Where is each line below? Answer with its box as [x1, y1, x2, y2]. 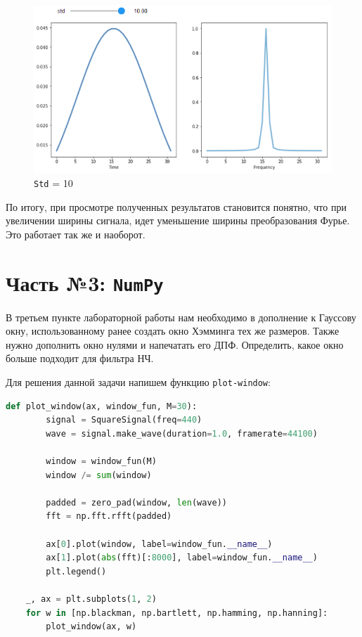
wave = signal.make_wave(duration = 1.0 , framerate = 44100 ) [46, 428, 318, 439]
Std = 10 [34, 175, 73, 190]
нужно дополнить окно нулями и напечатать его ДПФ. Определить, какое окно [6, 337, 344, 352]
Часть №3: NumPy [6, 268, 164, 297]
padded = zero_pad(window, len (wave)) [46, 497, 228, 508]
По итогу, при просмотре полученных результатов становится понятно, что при [6, 199, 347, 214]
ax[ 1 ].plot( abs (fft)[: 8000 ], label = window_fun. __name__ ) [46, 553, 318, 563]
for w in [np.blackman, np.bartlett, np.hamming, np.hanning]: [25, 607, 328, 618]
